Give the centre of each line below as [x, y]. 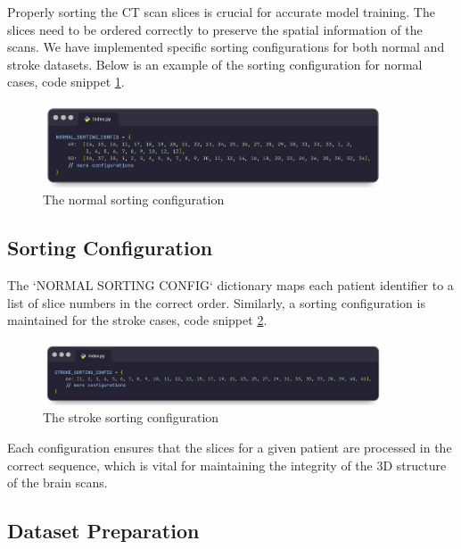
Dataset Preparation [103, 531]
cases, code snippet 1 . [66, 82]
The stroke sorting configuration [131, 417]
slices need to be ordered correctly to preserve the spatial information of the [215, 29]
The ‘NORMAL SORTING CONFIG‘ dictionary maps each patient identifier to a [230, 285]
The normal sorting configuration [134, 200]
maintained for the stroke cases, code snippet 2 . [137, 320]
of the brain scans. [58, 482]
